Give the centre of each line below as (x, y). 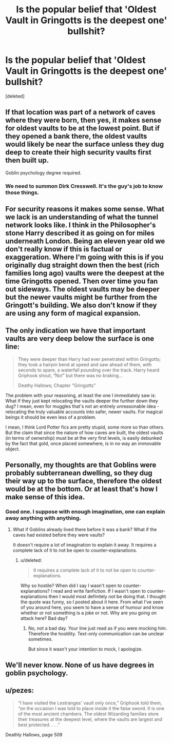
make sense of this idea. (45, 497)
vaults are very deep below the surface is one (80, 339)
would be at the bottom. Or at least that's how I (82, 489)
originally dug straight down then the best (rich (82, 265)
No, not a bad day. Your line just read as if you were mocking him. (98, 628)
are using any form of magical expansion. (73, 313)
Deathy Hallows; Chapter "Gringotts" (57, 385)
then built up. (27, 160)
